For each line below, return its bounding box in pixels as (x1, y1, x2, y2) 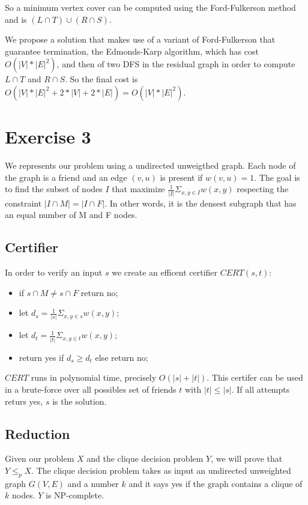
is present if (160, 171, 203, 183)
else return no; (95, 351, 148, 363)
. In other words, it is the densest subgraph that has (104, 196, 297, 209)
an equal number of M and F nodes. (5, 208, 137, 221)
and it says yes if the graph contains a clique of (128, 477, 303, 489)
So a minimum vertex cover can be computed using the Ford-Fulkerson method (5, 1, 296, 13)
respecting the (237, 183, 289, 195)
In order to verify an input (5, 265, 103, 278)
